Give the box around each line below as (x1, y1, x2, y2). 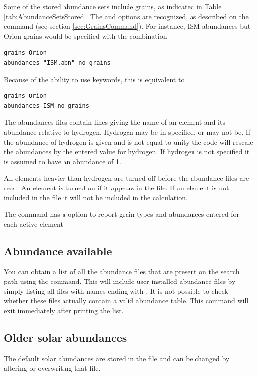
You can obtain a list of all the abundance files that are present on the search (4, 266, 240, 277)
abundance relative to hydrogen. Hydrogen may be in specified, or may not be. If (4, 126, 251, 137)
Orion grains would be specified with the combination (4, 30, 167, 41)
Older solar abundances (4, 329, 127, 345)
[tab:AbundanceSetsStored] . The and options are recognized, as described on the (4, 11, 249, 21)
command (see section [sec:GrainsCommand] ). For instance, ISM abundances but (4, 21, 251, 31)
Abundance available (4, 243, 112, 258)
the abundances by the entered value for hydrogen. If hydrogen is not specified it (4, 146, 250, 157)
